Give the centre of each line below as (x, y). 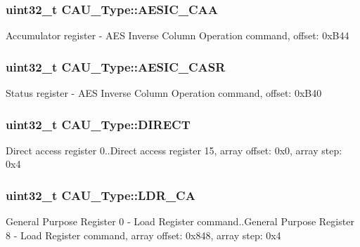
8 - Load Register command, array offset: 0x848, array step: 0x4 (143, 235)
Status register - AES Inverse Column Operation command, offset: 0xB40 (164, 93)
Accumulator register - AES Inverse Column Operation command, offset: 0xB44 (178, 35)
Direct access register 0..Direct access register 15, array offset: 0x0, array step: (174, 150)
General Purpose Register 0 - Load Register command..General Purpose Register (180, 221)
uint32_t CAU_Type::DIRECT (98, 124)
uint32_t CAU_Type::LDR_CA (101, 195)
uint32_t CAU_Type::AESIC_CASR (116, 66)
